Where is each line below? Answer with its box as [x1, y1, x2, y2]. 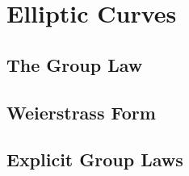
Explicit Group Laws [6, 147, 183, 172]
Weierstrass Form [6, 99, 156, 124]
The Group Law [6, 52, 143, 77]
